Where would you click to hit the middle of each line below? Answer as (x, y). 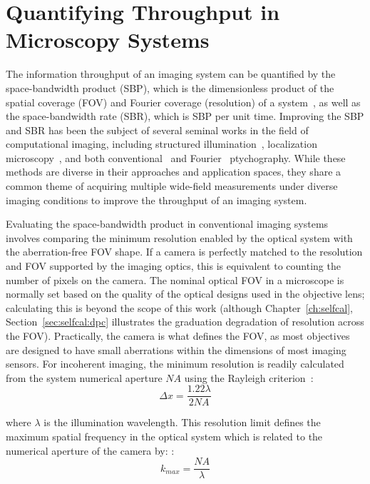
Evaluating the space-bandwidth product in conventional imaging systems (167, 224)
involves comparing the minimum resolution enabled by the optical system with (179, 237)
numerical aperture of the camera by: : (90, 450)
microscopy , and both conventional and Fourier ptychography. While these (176, 157)
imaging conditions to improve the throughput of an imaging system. (156, 200)
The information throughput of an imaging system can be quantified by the (171, 74)
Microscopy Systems (108, 40)
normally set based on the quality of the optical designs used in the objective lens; (185, 294)
